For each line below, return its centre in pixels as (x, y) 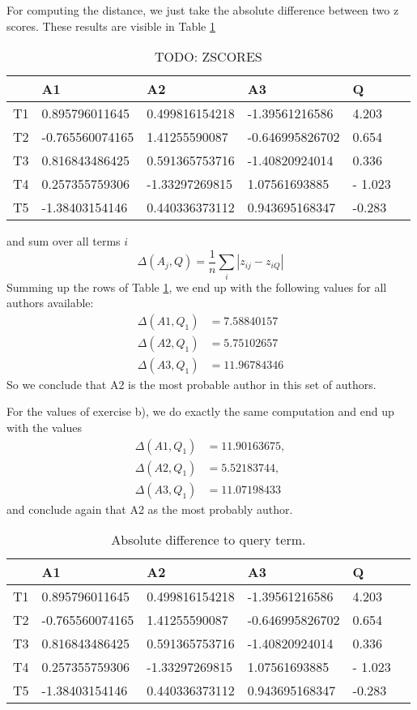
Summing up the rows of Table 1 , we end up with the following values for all (197, 287)
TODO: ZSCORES (208, 57)
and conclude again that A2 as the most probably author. (150, 509)
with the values (45, 428)
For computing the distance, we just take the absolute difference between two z (203, 10)
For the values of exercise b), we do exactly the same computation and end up (200, 411)
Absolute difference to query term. (208, 540)
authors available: (50, 303)
